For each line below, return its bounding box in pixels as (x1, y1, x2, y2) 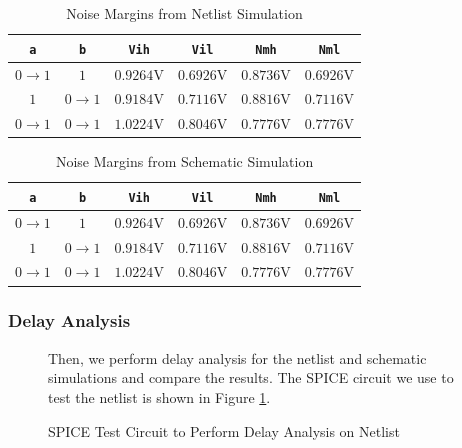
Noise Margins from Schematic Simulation (55, 151, 314, 172)
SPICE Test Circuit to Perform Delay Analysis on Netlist (48, 420, 400, 441)
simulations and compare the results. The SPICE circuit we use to (48, 367, 454, 388)
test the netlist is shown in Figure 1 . (48, 386, 271, 407)
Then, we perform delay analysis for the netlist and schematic (48, 347, 427, 368)
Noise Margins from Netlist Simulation (66, 3, 303, 23)
